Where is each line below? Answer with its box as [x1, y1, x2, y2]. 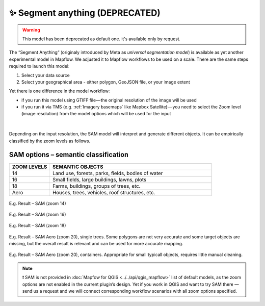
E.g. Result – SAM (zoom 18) [9, 223, 66, 229]
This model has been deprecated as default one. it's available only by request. [22, 36, 181, 42]
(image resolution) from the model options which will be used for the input [21, 111, 171, 117]
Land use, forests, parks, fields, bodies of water [52, 170, 163, 177]
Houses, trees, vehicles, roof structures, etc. [52, 189, 156, 196]
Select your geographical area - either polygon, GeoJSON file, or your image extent [21, 79, 190, 85]
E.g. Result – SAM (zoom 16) [9, 211, 66, 217]
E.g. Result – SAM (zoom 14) [9, 200, 66, 206]
